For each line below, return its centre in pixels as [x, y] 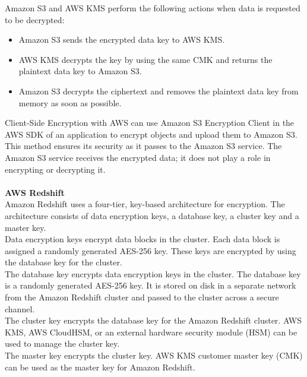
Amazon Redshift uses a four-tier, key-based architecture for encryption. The [145, 204]
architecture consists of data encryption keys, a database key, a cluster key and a [152, 215]
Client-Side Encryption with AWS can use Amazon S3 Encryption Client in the [150, 123]
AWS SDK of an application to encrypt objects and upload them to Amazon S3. [151, 134]
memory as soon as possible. [70, 102]
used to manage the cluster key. [62, 343]
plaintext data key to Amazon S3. [80, 71]
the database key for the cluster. [64, 262]
